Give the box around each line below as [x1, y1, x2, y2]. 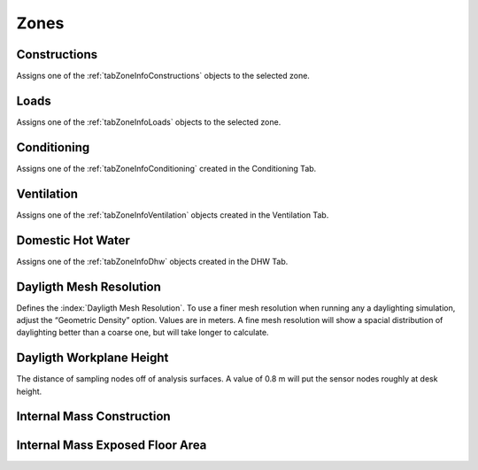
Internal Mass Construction [16, 409, 172, 424]
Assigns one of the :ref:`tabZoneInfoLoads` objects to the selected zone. [16, 116, 281, 127]
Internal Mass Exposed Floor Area [16, 437, 207, 452]
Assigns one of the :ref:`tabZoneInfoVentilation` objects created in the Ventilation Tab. [16, 209, 329, 220]
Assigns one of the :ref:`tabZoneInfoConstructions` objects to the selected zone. [16, 71, 310, 81]
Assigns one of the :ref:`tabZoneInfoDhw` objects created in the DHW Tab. [16, 256, 289, 266]
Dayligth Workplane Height [16, 351, 169, 366]
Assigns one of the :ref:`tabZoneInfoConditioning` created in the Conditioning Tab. [16, 163, 317, 173]
